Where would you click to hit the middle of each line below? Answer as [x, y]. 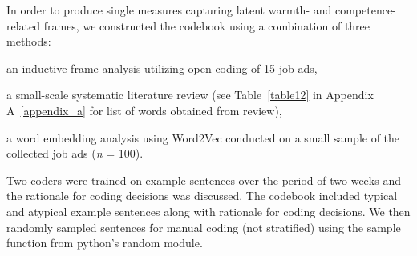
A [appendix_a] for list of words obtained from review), [144, 110]
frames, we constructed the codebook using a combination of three [207, 25]
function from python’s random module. [105, 243]
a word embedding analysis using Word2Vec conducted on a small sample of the [203, 137]
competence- [365, 10]
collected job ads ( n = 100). [75, 153]
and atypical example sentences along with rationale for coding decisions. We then [208, 211]
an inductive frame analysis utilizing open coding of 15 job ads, [162, 68]
